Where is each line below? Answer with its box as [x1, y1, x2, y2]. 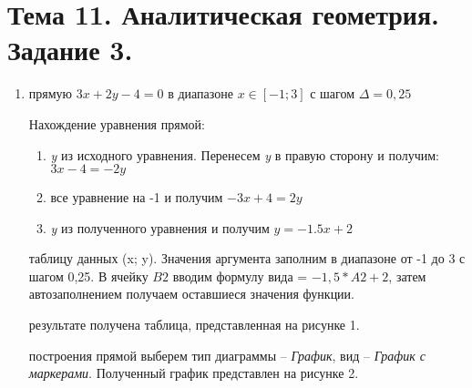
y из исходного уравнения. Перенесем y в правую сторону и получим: [50, 145, 439, 164]
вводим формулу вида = [172, 266, 308, 285]
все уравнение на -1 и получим [50, 188, 223, 207]
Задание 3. [7, 31, 133, 68]
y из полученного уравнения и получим [50, 218, 270, 237]
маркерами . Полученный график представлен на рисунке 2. [28, 363, 359, 383]
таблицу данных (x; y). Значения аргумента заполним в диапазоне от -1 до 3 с [28, 249, 466, 268]
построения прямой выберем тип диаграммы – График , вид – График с [28, 345, 426, 364]
